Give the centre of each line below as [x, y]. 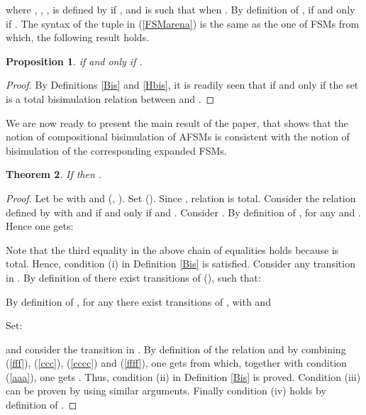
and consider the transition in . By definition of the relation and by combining [176, 349]
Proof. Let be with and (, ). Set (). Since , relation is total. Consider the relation [181, 198]
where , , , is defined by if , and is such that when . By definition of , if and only [181, 9]
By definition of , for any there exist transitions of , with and [138, 301]
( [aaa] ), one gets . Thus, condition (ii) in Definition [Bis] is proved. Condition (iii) [183, 376]
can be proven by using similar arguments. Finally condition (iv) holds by [166, 391]
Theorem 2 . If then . [54, 174]
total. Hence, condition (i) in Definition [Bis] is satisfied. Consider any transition [181, 264]
